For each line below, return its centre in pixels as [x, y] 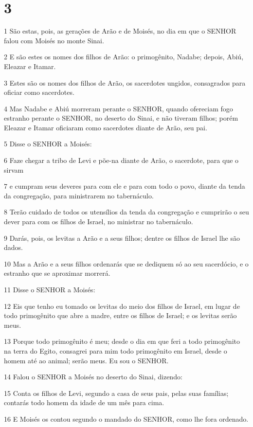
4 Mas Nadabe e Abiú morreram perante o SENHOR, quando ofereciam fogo [118, 108]
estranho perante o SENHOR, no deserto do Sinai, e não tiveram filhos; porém [121, 118]
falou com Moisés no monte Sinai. [54, 40]
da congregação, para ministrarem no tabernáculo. [79, 195]
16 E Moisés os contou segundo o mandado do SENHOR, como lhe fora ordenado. [126, 418]
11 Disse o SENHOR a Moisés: [50, 289]
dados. [13, 247]
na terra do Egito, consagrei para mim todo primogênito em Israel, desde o [116, 350]
